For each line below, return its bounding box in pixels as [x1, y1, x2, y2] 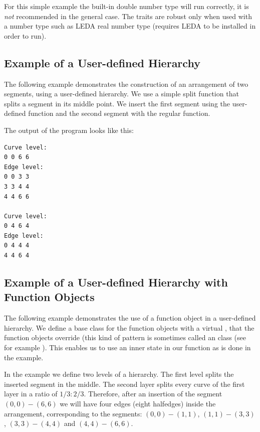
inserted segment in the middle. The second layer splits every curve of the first [4, 378, 245, 389]
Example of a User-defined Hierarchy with [4, 274, 228, 290]
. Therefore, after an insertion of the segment [84, 388, 222, 399]
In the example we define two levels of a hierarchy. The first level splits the [4, 369, 234, 379]
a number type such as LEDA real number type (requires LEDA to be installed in [4, 21, 256, 31]
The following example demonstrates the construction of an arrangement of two [4, 78, 248, 89]
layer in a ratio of [4, 388, 58, 399]
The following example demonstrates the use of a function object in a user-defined [4, 313, 256, 323]
